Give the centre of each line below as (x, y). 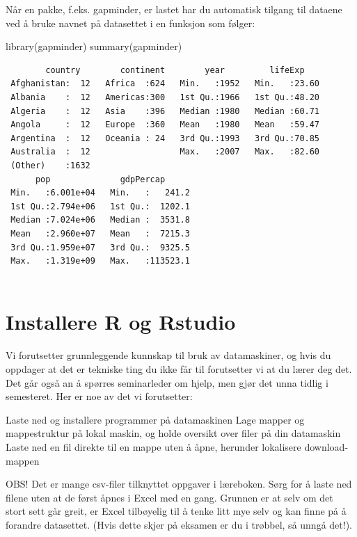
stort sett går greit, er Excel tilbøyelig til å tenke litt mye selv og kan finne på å (176, 511)
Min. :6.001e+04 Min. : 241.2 (100, 193)
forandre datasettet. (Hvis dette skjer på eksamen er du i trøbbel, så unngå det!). (179, 524)
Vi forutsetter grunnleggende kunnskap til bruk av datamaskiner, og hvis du (168, 355)
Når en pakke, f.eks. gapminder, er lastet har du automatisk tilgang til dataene (174, 9)
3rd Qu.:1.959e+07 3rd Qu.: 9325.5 (100, 247)
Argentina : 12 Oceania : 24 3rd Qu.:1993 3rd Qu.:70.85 (165, 138)
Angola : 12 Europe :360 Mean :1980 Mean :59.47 (165, 125)
